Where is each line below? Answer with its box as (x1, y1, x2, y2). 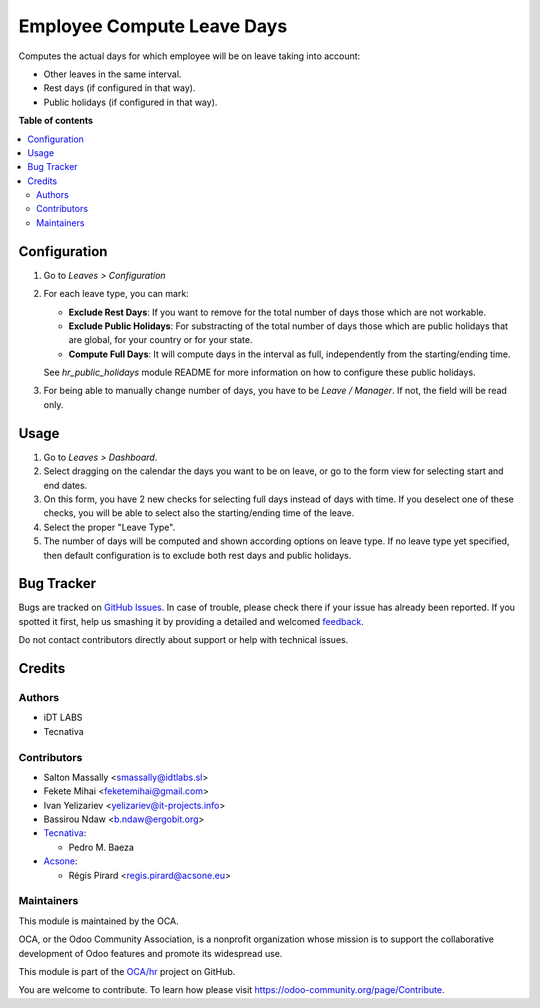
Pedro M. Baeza (68, 841, 135, 853)
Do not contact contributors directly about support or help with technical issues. (18, 634, 349, 646)
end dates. (43, 479, 88, 491)
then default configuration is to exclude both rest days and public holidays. (43, 549, 352, 561)
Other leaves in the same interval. (43, 68, 182, 80)
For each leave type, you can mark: (43, 288, 189, 300)
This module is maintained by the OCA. (18, 915, 179, 927)
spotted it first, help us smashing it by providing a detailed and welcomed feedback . (18, 615, 365, 627)
